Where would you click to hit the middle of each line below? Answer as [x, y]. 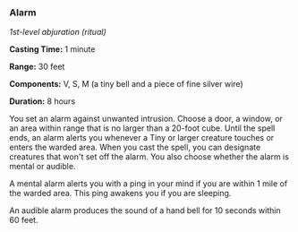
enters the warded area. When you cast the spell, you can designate [135, 147]
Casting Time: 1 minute [52, 49]
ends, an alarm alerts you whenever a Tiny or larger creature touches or [142, 138]
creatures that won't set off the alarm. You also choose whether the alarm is [149, 157]
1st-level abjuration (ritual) [58, 32]
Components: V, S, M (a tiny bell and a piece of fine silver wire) [126, 84]
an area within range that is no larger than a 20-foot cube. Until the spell [142, 128]
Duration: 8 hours [43, 101]
